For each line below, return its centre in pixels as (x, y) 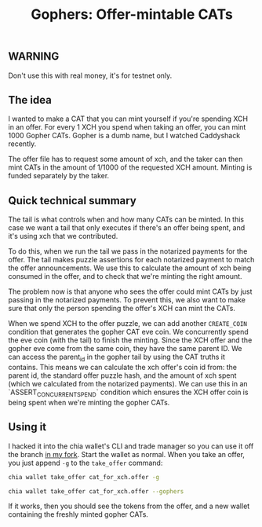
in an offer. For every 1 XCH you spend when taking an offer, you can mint (127, 127)
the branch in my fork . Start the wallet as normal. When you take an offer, (127, 454)
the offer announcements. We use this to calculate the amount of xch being (130, 268)
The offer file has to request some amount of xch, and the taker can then (126, 159)
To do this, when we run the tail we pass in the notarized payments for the (128, 251)
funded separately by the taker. (59, 176)
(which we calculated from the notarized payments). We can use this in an (128, 384)
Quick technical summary (73, 201)
